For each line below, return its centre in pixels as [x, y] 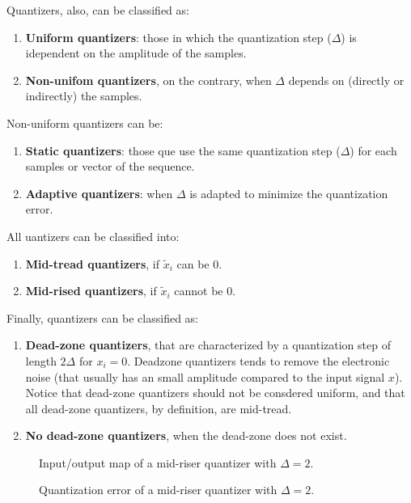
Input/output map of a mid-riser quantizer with [158, 462]
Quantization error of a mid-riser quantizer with [158, 490]
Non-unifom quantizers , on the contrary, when [148, 80]
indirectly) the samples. [84, 96]
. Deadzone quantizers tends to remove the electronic [258, 360]
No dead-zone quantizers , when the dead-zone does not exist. [186, 435]
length [41, 360]
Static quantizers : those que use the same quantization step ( [183, 150]
